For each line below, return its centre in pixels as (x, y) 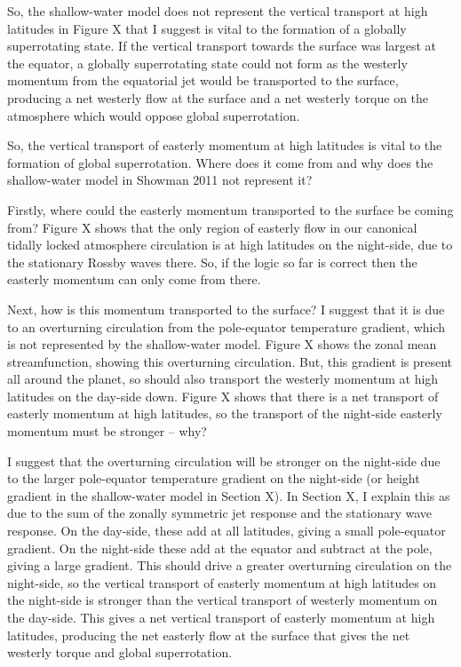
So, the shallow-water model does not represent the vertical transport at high (218, 11)
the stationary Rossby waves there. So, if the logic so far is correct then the (212, 262)
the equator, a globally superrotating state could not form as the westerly (207, 63)
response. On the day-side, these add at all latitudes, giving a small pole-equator (227, 531)
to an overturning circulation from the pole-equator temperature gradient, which (227, 326)
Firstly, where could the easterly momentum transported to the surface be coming (230, 209)
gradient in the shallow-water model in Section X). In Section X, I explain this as (229, 495)
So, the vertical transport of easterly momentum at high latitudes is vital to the (225, 145)
